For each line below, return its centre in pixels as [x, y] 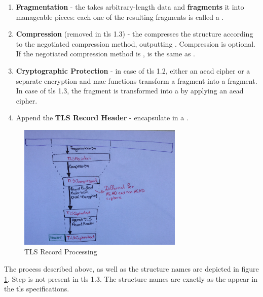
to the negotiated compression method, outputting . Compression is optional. [136, 43]
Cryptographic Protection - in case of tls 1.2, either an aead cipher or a [133, 70]
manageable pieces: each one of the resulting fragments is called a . [120, 16]
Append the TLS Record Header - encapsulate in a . [102, 118]
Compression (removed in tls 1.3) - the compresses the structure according [135, 34]
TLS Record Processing [61, 252]
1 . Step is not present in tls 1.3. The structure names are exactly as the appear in [131, 278]
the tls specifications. [37, 289]
